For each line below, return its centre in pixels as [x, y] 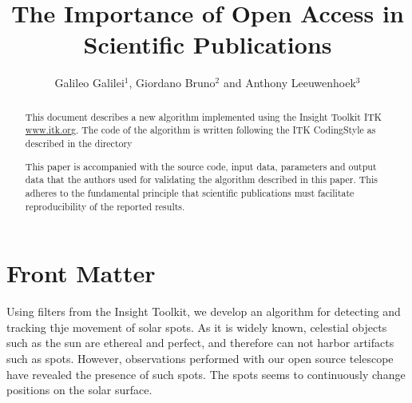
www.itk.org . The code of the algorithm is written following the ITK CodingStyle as [200, 130]
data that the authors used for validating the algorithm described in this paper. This [201, 180]
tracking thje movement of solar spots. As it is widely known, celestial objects [197, 327]
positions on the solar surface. [79, 390]
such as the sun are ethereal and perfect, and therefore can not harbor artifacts [200, 343]
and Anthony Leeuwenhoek [289, 83]
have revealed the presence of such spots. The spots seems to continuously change [206, 374]
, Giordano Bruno [172, 83]
